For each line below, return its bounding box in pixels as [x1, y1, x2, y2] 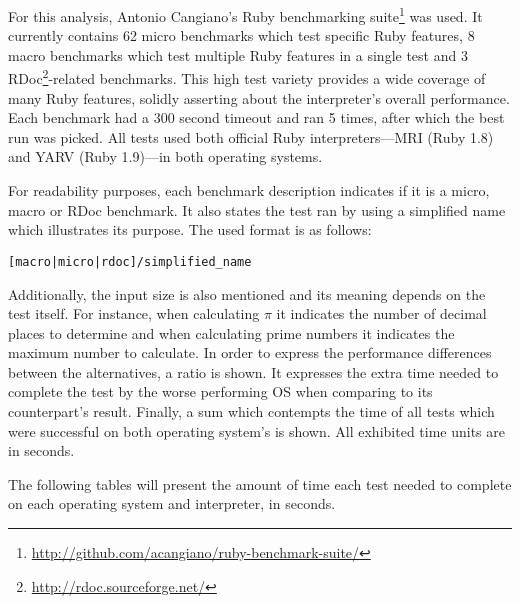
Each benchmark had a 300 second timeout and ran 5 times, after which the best [8, 107, 505, 128]
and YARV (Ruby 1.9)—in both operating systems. [8, 146, 323, 167]
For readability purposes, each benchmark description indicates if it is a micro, [8, 180, 490, 201]
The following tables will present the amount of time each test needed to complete [8, 473, 512, 494]
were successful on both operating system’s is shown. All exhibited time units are [8, 420, 505, 441]
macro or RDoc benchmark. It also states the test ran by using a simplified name [8, 199, 506, 220]
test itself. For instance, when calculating [8, 303, 260, 324]
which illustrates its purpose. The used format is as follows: [8, 219, 372, 240]
